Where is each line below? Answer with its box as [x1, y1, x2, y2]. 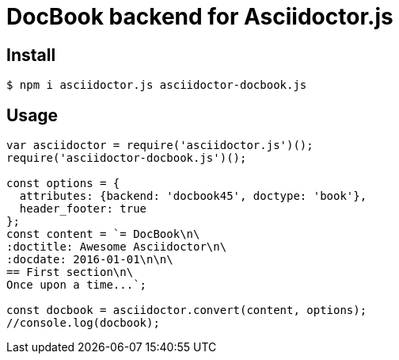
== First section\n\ [6, 266, 134, 279]
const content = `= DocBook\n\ [6, 228, 200, 241]
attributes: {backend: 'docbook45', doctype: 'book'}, [19, 190, 367, 203]
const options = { [6, 177, 120, 190]
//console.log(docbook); [6, 316, 160, 330]
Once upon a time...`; [6, 278, 147, 292]
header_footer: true [19, 202, 147, 216]
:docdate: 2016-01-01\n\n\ [6, 253, 173, 266]
